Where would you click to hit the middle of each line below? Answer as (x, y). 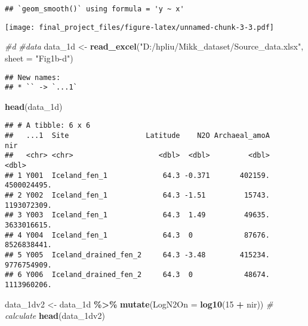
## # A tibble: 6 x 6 (48, 126)
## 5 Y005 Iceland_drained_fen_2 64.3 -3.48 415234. (137, 255)
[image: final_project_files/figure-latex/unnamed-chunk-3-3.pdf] (140, 27)
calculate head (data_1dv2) (55, 316)
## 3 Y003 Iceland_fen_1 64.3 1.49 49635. (137, 215)
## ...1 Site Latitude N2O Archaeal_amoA (137, 136)
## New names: (33, 77)
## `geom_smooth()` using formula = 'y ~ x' (95, 9)
